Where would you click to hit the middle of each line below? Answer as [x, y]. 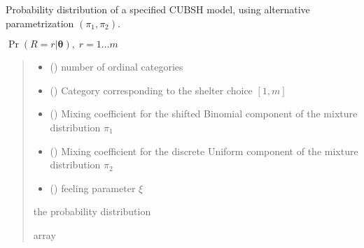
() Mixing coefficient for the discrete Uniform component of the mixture [204, 151]
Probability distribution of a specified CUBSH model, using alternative [158, 9]
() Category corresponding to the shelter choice [151, 90]
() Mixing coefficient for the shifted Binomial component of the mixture [204, 114]
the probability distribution [92, 211]
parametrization [40, 23]
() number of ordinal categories [117, 67]
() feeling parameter [93, 188]
